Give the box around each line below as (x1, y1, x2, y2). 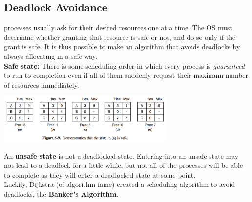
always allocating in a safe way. (4, 51, 98, 61)
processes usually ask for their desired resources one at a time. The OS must (4, 22, 232, 33)
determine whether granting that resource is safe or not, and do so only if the (4, 32, 236, 42)
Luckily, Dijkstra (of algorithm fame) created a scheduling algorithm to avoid (4, 179, 235, 189)
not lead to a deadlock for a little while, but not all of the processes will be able (4, 160, 243, 170)
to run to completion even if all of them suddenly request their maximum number (4, 70, 249, 80)
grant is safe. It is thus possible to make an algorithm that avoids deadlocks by (4, 41, 240, 52)
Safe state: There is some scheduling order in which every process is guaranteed (4, 60, 245, 71)
